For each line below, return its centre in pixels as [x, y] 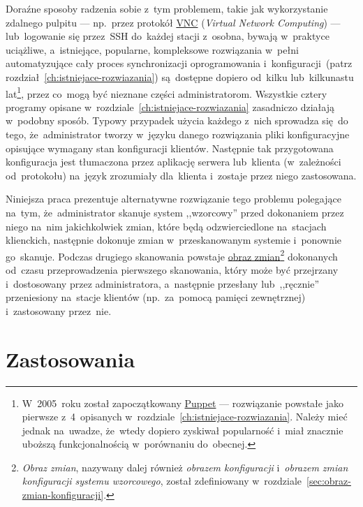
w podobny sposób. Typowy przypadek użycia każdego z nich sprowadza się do [177, 120]
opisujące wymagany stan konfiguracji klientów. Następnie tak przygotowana [170, 148]
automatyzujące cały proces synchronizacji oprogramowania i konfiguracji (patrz [179, 63]
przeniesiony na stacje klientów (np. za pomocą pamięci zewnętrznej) [156, 297]
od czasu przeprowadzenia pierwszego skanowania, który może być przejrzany [172, 270]
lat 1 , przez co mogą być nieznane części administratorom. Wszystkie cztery [166, 92]
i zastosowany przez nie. [59, 310]
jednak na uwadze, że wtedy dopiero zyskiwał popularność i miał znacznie [183, 430]
